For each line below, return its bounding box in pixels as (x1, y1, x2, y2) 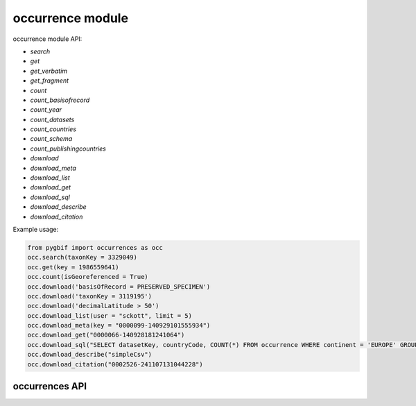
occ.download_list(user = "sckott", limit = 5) (27, 312, 192, 319)
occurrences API (12, 380, 87, 392)
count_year (30, 105, 62, 114)
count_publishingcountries (30, 144, 107, 153)
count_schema (30, 135, 73, 143)
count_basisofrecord (30, 96, 90, 104)
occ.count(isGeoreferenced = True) (27, 273, 148, 281)
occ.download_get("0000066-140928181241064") (27, 331, 185, 339)
